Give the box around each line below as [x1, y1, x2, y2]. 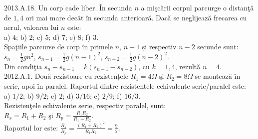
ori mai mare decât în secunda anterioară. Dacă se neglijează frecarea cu [25, 12, 247, 22]
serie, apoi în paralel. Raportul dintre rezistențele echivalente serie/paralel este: [4, 80, 246, 91]
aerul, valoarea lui [4, 22, 59, 32]
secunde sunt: [197, 41, 239, 52]
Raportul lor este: [4, 122, 58, 133]
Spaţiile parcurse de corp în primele [4, 41, 113, 52]
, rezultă [175, 61, 201, 71]
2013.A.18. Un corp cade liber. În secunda [4, 2, 132, 12]
